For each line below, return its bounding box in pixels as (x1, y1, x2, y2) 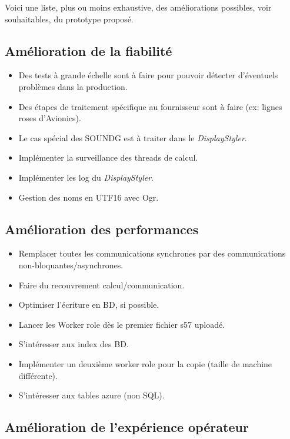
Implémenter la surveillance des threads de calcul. (18, 151, 198, 164)
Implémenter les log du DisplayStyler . (18, 171, 154, 183)
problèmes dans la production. (18, 80, 128, 92)
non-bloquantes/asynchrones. (18, 258, 124, 271)
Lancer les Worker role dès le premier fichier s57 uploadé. (18, 318, 225, 330)
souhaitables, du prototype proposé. (5, 12, 134, 25)
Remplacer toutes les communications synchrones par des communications (18, 247, 286, 260)
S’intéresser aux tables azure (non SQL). (18, 389, 165, 401)
